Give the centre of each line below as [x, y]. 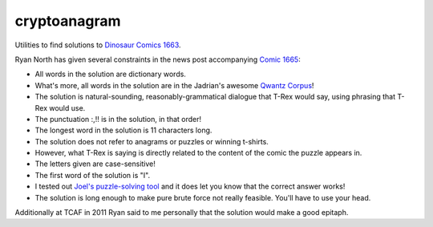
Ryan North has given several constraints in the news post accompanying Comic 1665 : [158, 59]
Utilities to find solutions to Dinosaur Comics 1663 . [98, 45]
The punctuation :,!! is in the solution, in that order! [118, 119]
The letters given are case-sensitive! [95, 164]
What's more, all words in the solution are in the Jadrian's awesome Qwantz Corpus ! [174, 85]
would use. [67, 107]
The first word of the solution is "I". [93, 175]
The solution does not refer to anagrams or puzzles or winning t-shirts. [152, 141]
